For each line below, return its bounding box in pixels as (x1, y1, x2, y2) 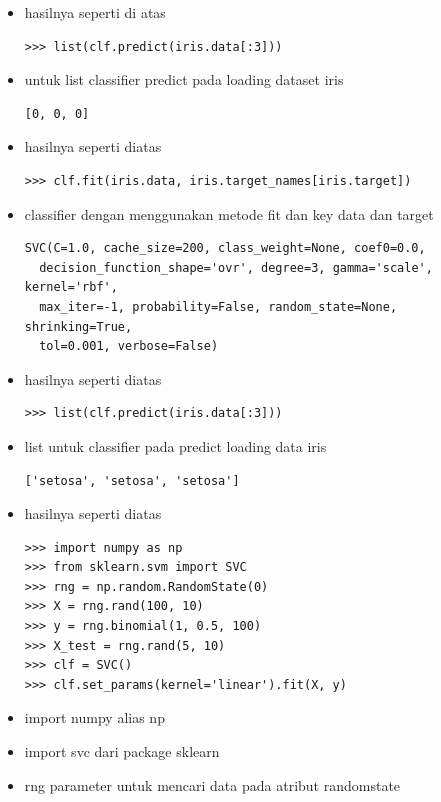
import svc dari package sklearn (24, 741, 220, 762)
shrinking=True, (24, 319, 133, 334)
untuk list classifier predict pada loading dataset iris (24, 69, 344, 90)
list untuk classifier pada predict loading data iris (24, 435, 327, 456)
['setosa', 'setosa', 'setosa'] (24, 473, 240, 488)
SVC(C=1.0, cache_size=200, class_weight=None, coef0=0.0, (24, 241, 426, 256)
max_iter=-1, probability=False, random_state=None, (39, 299, 398, 314)
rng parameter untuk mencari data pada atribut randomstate (24, 774, 401, 795)
